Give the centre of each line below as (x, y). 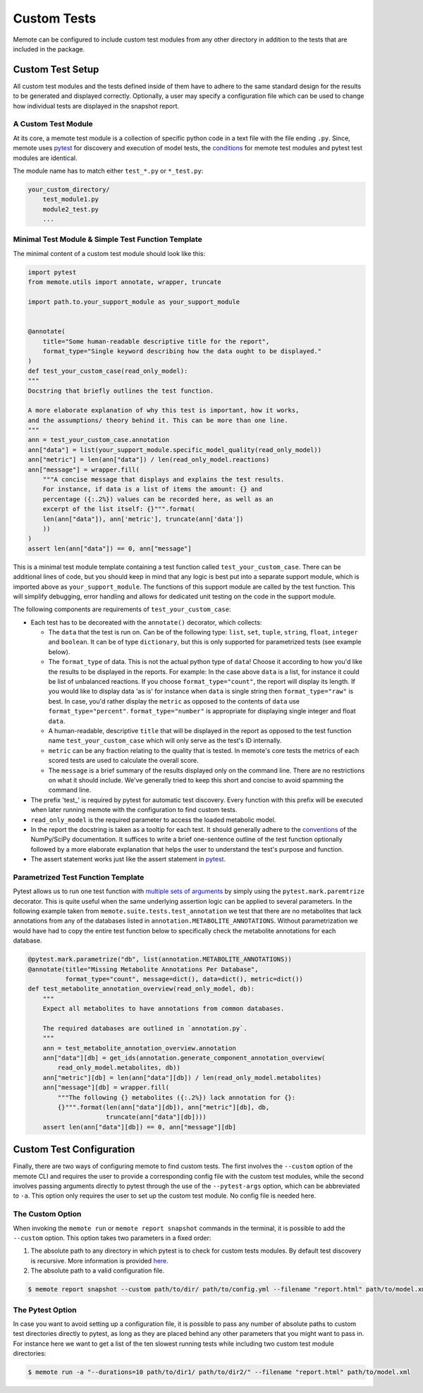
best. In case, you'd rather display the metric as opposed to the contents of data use (174, 701)
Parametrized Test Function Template (79, 877)
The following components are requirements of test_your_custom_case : (122, 609)
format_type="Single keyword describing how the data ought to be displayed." (182, 351)
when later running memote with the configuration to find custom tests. (134, 810)
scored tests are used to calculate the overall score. (123, 761)
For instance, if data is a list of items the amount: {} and (152, 489)
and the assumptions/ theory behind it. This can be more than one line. (158, 420)
